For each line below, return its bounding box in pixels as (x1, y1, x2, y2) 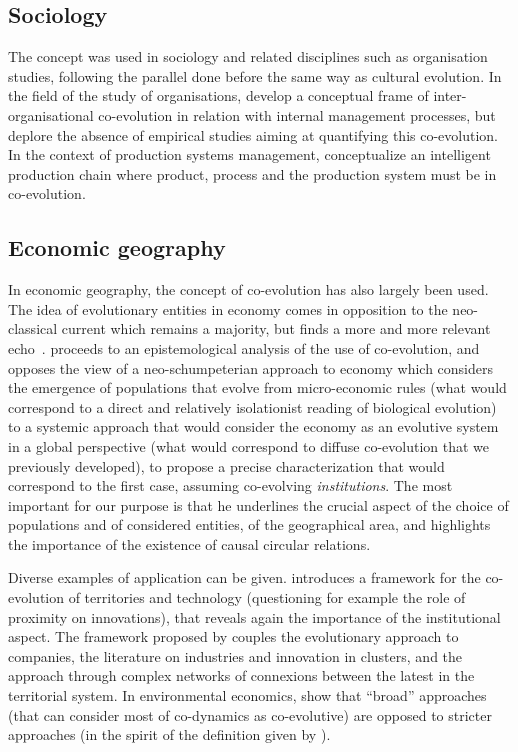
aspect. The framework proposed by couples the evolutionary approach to (8, 626, 459, 647)
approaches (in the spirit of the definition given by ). (8, 724, 331, 745)
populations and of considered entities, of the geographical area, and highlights (8, 514, 491, 535)
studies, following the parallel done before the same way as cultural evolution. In (8, 65, 502, 86)
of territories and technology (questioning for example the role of (68, 587, 466, 608)
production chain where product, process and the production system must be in (8, 163, 497, 184)
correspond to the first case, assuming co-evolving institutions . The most (8, 475, 453, 496)
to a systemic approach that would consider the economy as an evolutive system (8, 416, 499, 437)
